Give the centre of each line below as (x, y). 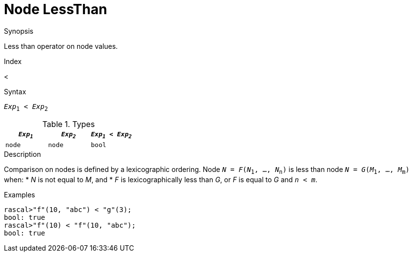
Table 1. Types (68, 124)
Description (22, 154)
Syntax (15, 91)
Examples (20, 194)
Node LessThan (56, 9)
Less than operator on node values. (61, 46)
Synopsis (19, 31)
